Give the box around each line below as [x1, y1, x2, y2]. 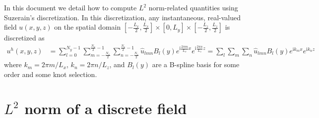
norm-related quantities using [148, 2, 238, 12]
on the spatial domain [54, 22, 121, 32]
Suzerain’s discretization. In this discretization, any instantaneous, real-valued [4, 12, 241, 22]
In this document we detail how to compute [4, 2, 137, 12]
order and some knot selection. [4, 69, 97, 79]
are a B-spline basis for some [152, 59, 240, 70]
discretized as [4, 33, 45, 43]
